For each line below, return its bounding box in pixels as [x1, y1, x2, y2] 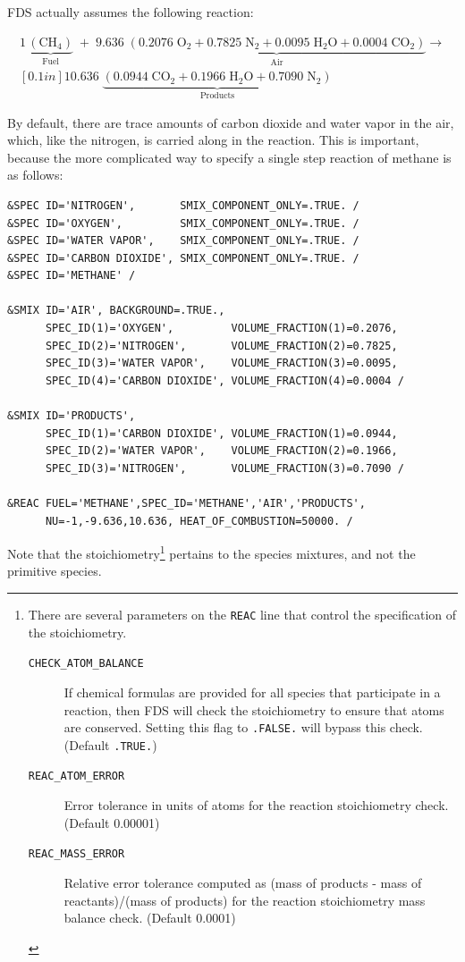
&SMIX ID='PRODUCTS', [7, 409, 136, 423]
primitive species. [7, 561, 102, 580]
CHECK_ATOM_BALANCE [28, 657, 144, 671]
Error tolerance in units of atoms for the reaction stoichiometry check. [63, 796, 449, 814]
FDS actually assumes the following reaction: [7, 3, 254, 21]
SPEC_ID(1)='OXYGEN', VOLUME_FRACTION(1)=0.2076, [45, 322, 398, 335]
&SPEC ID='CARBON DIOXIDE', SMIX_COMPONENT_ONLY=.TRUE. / [7, 251, 359, 265]
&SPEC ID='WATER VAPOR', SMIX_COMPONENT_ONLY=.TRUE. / [7, 234, 359, 248]
